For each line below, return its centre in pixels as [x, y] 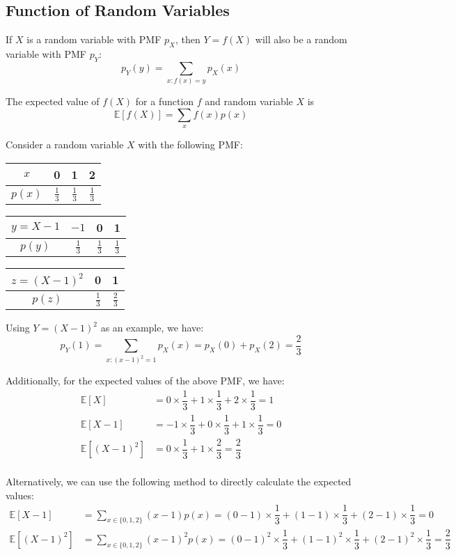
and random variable [249, 101]
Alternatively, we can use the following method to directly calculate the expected [179, 481]
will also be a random [301, 39]
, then [188, 39]
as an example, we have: [152, 328]
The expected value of [53, 101]
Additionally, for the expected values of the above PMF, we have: [145, 381]
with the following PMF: [190, 144]
